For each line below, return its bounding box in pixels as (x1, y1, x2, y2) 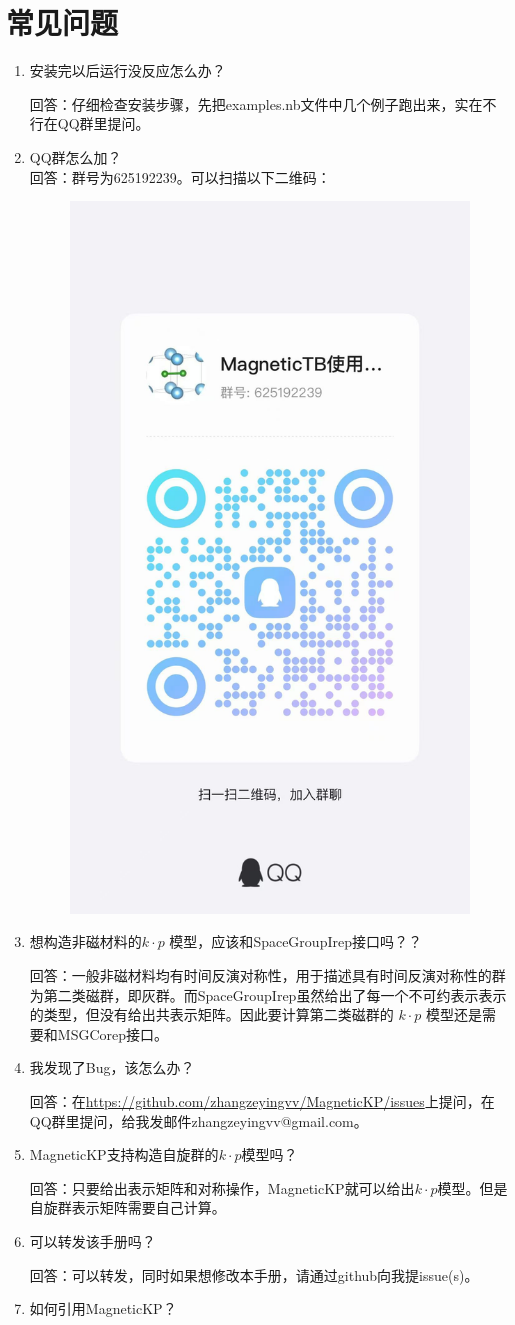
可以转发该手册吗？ (29, 1230, 156, 1251)
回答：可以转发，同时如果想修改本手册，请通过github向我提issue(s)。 (29, 1264, 479, 1285)
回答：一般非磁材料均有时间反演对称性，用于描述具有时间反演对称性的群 (29, 964, 506, 985)
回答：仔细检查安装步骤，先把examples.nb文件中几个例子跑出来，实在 (29, 93, 483, 114)
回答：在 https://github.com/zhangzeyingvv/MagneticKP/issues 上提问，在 (29, 1090, 495, 1111)
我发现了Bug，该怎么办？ (29, 1057, 195, 1078)
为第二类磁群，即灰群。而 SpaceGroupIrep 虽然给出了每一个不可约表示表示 (29, 984, 507, 1005)
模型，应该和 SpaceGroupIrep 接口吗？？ (169, 931, 422, 952)
